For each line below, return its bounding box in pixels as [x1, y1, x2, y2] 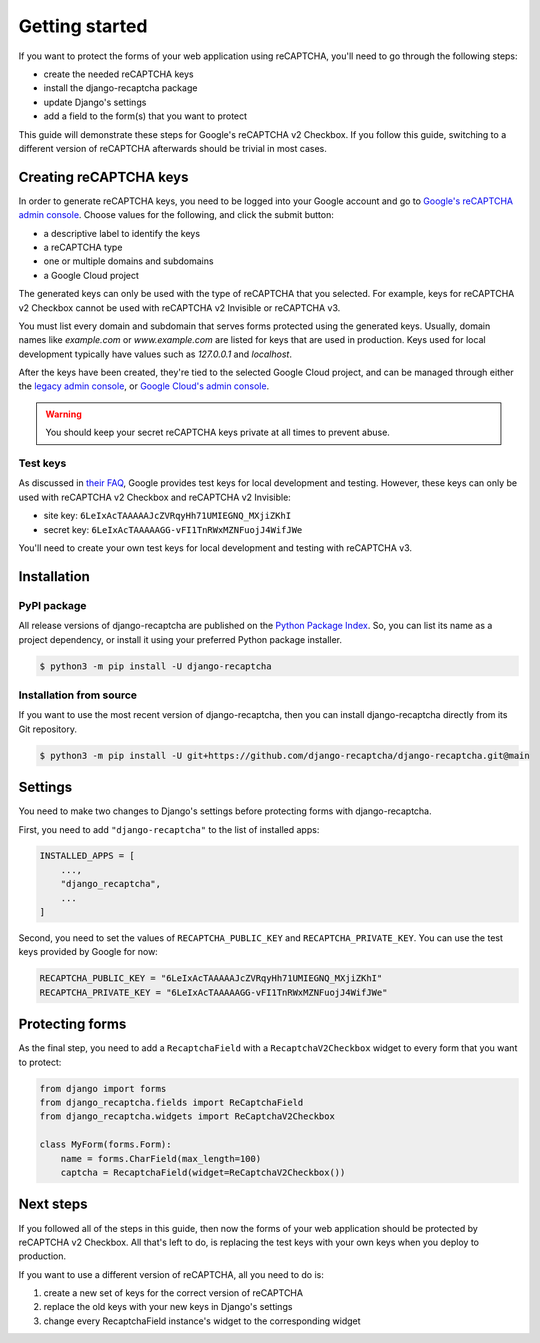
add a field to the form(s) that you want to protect [43, 110, 248, 122]
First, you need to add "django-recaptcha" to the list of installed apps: [18, 823, 320, 835]
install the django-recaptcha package [43, 82, 198, 94]
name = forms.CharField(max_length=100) [60, 1153, 262, 1164]
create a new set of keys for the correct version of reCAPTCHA [43, 1287, 304, 1299]
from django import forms [39, 1083, 167, 1094]
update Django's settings [43, 96, 147, 108]
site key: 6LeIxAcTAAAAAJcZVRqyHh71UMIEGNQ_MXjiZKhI [43, 510, 292, 522]
